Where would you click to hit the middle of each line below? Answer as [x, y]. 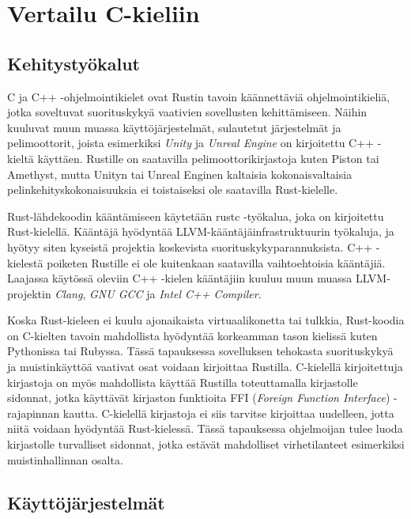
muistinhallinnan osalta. [65, 459]
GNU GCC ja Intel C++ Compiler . [175, 293]
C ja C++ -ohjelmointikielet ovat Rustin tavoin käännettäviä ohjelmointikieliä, [199, 96]
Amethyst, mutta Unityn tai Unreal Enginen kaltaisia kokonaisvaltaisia [180, 174]
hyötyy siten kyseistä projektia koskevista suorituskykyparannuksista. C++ [190, 246]
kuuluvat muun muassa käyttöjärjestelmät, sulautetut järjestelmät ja [174, 127]
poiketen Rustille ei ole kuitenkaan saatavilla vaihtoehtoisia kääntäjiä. [216, 262]
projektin [29, 293]
